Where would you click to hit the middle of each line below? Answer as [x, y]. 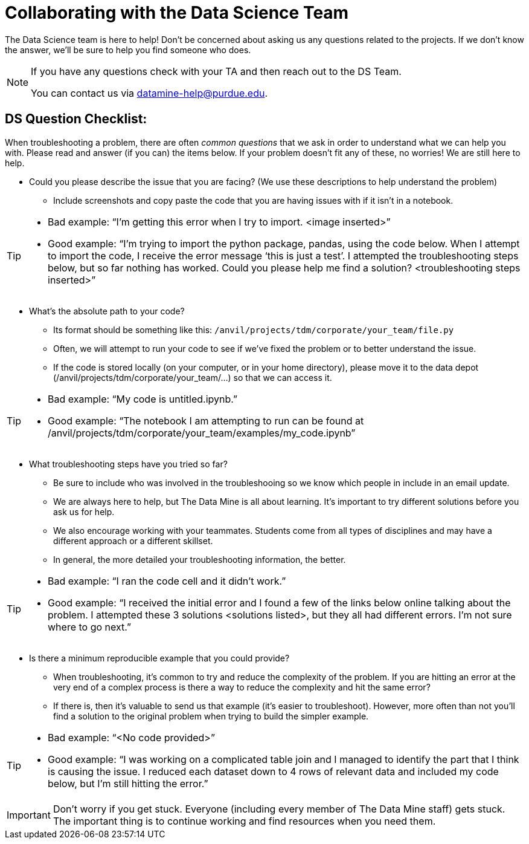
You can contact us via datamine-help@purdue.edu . [149, 93]
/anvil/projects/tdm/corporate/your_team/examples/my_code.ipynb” [202, 433]
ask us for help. [84, 511]
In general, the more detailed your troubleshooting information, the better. [200, 559]
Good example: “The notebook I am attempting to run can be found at [206, 420]
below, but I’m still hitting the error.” [128, 783]
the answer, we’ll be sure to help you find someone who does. [128, 50]
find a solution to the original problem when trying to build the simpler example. [211, 716]
